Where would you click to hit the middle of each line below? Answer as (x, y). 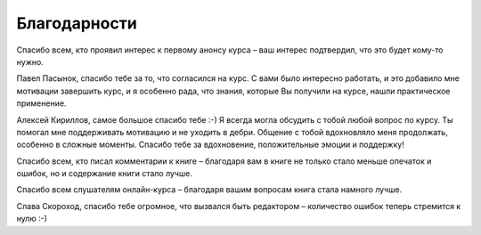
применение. (41, 103)
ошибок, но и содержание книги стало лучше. (105, 174)
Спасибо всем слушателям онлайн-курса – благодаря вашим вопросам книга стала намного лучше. (209, 190)
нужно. (30, 61)
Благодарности (77, 23)
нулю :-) (32, 219)
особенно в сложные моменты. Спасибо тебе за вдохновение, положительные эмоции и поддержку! (210, 145)
